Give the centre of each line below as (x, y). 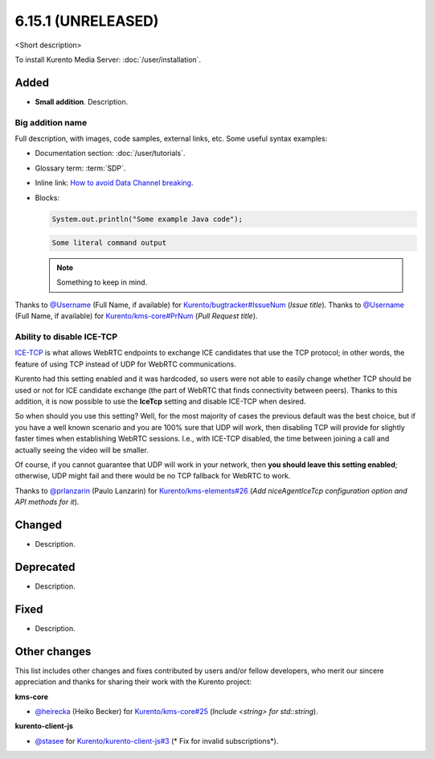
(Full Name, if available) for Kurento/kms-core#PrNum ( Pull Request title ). (136, 316)
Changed (38, 525)
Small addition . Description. (82, 101)
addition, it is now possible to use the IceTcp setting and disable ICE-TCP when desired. (160, 401)
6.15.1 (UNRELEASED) (87, 21)
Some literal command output (109, 243)
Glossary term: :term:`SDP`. (80, 168)
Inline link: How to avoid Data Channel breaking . (114, 183)
